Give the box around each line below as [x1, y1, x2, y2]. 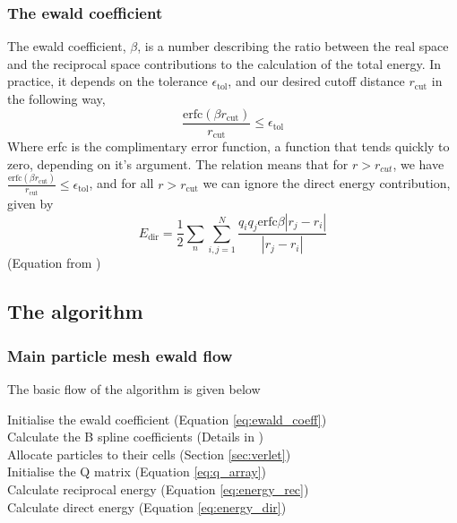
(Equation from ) [7, 253, 101, 272]
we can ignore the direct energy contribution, [203, 174, 451, 193]
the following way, [7, 90, 106, 107]
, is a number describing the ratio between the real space [137, 37, 449, 56]
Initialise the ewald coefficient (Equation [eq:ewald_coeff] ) [7, 409, 327, 428]
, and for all [89, 174, 154, 193]
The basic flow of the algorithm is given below [7, 379, 261, 398]
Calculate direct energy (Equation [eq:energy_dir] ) [7, 497, 287, 516]
